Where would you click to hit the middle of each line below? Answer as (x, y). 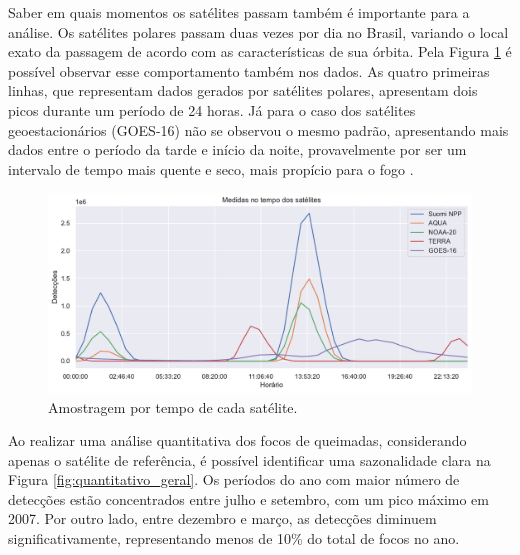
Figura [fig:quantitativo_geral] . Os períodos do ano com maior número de (234, 479)
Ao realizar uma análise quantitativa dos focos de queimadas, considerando (237, 440)
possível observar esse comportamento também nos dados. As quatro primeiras (249, 70)
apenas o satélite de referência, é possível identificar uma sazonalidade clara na (249, 459)
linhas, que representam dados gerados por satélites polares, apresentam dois (243, 90)
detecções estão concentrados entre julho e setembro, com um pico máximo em (248, 498)
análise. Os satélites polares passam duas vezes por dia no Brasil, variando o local (258, 31)
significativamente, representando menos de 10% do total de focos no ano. (234, 538)
